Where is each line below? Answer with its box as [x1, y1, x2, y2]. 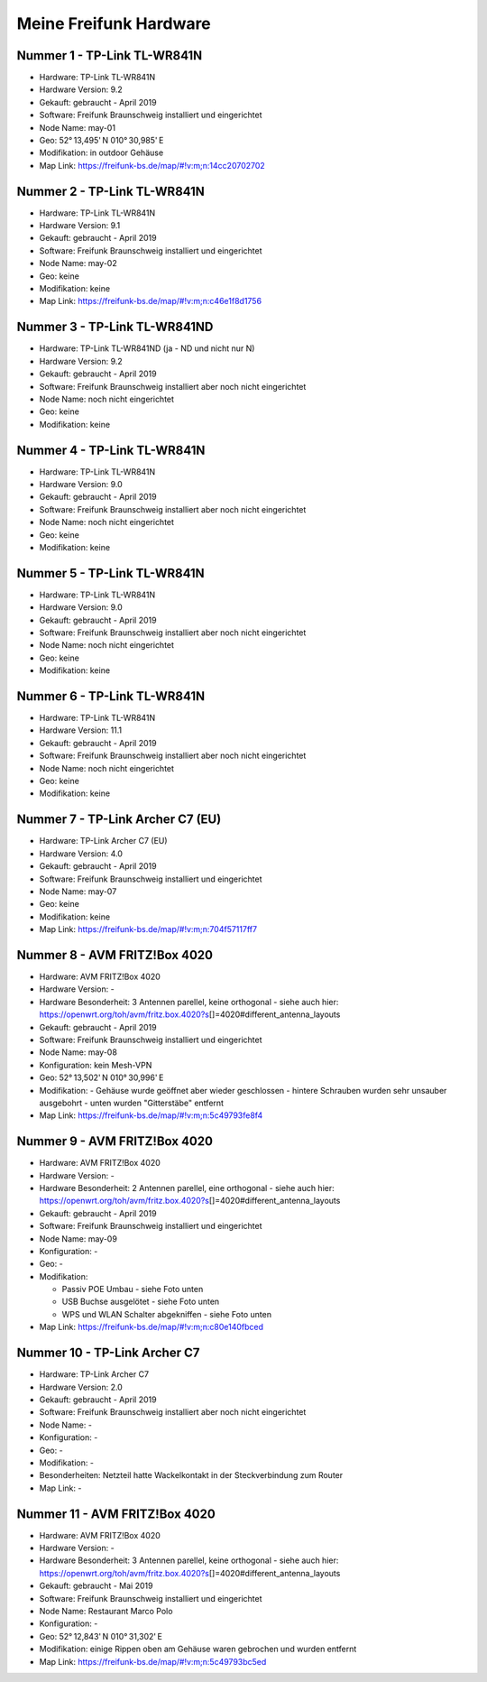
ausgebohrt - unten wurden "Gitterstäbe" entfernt [39, 1097, 225, 1108]
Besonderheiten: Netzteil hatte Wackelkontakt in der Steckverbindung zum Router [39, 1470, 344, 1481]
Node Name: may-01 [39, 122, 116, 133]
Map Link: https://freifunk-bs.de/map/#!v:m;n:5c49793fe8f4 [39, 1110, 263, 1121]
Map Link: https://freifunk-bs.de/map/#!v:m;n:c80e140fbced [39, 1322, 264, 1333]
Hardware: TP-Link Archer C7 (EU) [39, 836, 168, 846]
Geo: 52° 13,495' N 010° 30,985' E [39, 135, 164, 146]
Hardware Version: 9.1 [39, 220, 121, 231]
